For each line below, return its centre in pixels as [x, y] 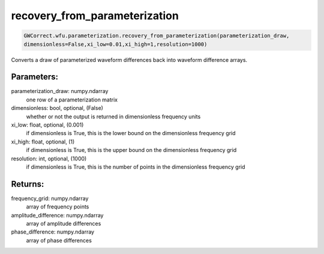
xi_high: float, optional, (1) [43, 142]
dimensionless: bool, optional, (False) [57, 108]
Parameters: [34, 77]
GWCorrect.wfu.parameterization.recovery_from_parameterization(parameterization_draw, [157, 36]
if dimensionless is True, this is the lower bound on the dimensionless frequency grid [131, 133]
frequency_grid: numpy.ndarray [50, 198]
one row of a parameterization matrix [72, 100]
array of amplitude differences [64, 224]
